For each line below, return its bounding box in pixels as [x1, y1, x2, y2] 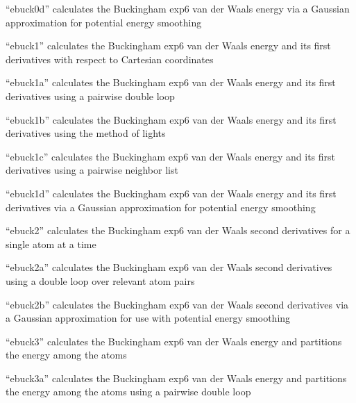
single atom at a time [6, 236, 96, 251]
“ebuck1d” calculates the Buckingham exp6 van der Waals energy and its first [6, 186, 337, 200]
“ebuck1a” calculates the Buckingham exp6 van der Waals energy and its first [6, 75, 336, 90]
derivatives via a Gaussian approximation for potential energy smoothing [6, 199, 316, 214]
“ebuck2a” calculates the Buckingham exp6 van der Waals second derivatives [6, 260, 332, 274]
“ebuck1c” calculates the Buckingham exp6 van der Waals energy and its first [6, 149, 336, 163]
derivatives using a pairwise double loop [6, 88, 175, 103]
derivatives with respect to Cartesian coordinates [6, 51, 214, 66]
